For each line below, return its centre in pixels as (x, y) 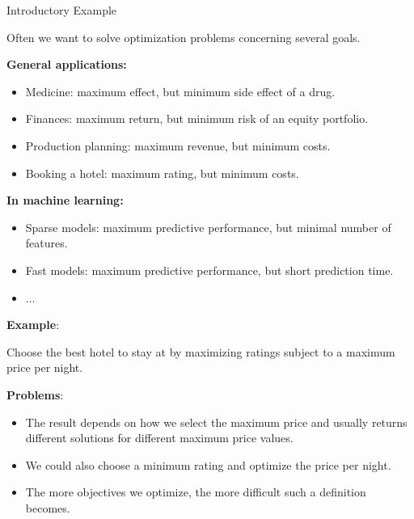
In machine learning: (65, 200)
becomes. (48, 507)
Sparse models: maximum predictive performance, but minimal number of (208, 227)
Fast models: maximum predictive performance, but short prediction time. (209, 270)
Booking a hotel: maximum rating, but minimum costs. (162, 173)
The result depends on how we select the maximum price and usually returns (216, 422)
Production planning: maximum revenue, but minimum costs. (178, 145)
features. (46, 243)
